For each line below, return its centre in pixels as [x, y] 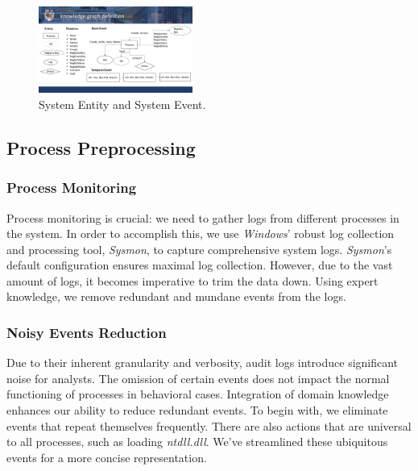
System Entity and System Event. [122, 104]
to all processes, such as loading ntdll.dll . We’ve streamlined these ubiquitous [197, 442]
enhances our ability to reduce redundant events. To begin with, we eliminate [197, 410]
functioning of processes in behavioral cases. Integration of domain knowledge [198, 394]
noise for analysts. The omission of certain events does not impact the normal [198, 378]
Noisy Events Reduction [87, 332]
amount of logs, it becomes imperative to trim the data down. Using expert [192, 280]
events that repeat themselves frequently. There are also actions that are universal [209, 425]
